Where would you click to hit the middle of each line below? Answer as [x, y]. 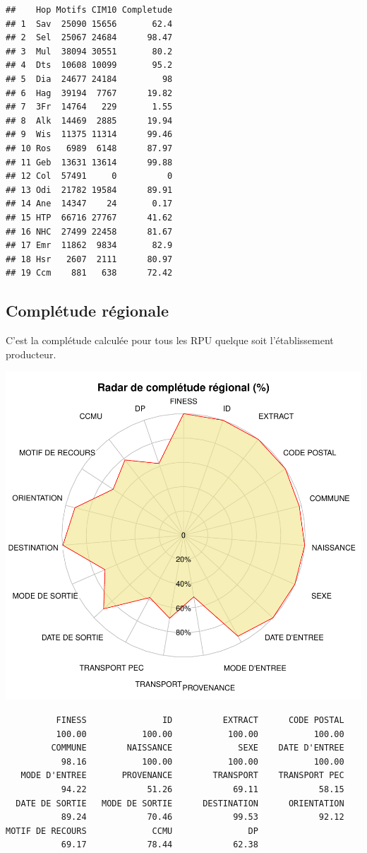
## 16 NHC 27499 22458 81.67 [89, 231]
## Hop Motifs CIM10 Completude [89, 10]
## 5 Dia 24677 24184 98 [89, 79]
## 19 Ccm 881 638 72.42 [89, 273]
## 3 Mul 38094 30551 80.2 [89, 51]
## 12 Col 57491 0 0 [89, 176]
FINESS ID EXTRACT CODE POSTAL [200, 720]
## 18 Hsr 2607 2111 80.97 [89, 259]
